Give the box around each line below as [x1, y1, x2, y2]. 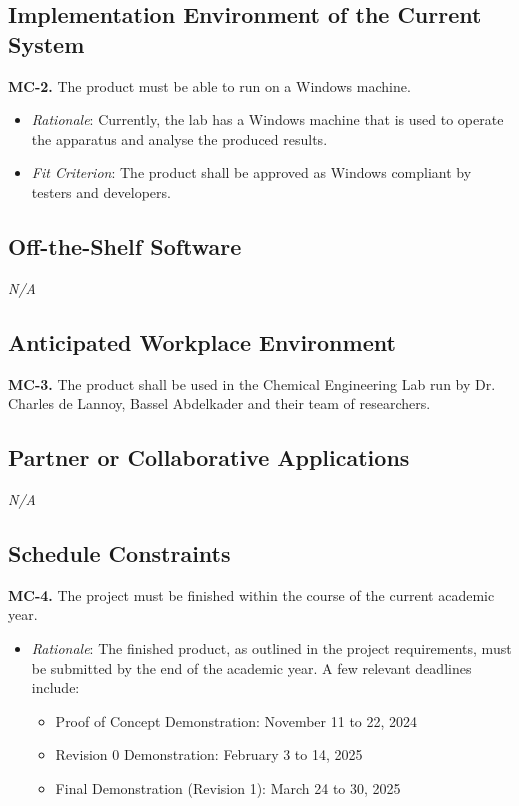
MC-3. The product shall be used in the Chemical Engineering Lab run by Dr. [8, 373, 496, 394]
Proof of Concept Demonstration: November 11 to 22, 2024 [55, 710, 418, 731]
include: [31, 677, 80, 698]
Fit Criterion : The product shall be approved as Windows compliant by [31, 162, 472, 183]
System [8, 28, 85, 59]
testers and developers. [31, 181, 171, 202]
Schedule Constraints [8, 537, 231, 568]
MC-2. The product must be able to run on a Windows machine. [8, 75, 411, 96]
